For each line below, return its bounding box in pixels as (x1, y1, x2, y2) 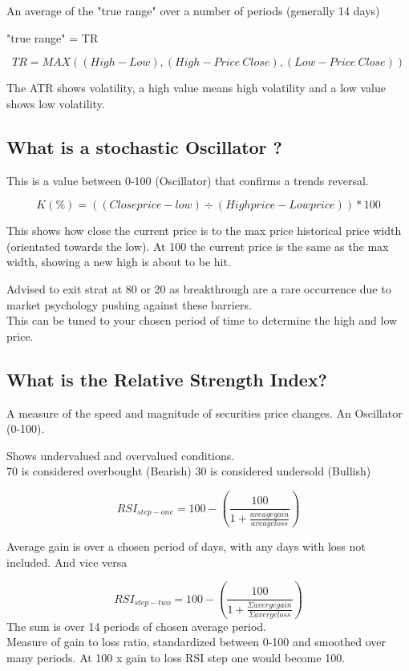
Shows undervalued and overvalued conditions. (6, 447, 235, 463)
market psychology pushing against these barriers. (6, 296, 252, 313)
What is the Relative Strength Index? (6, 366, 328, 391)
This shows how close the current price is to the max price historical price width (6, 222, 402, 239)
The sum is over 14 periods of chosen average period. (6, 617, 266, 634)
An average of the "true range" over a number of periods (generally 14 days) (6, 2, 380, 18)
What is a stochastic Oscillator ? (6, 134, 282, 159)
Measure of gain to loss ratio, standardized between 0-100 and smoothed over (6, 633, 387, 650)
